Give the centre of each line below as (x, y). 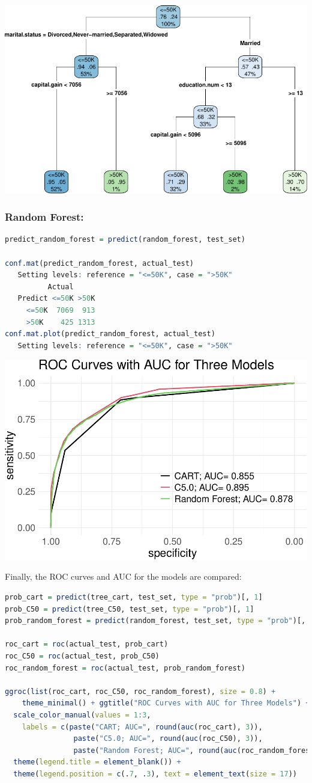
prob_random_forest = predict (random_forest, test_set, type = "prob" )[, (155, 621)
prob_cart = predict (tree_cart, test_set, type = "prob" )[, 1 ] (134, 597)
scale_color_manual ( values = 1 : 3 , (82, 715)
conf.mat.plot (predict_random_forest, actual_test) (110, 334)
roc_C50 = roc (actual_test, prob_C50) (82, 656)
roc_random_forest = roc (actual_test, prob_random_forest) (125, 668)
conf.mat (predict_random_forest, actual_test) (99, 263)
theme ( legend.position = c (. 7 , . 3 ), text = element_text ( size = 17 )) (155, 774)
